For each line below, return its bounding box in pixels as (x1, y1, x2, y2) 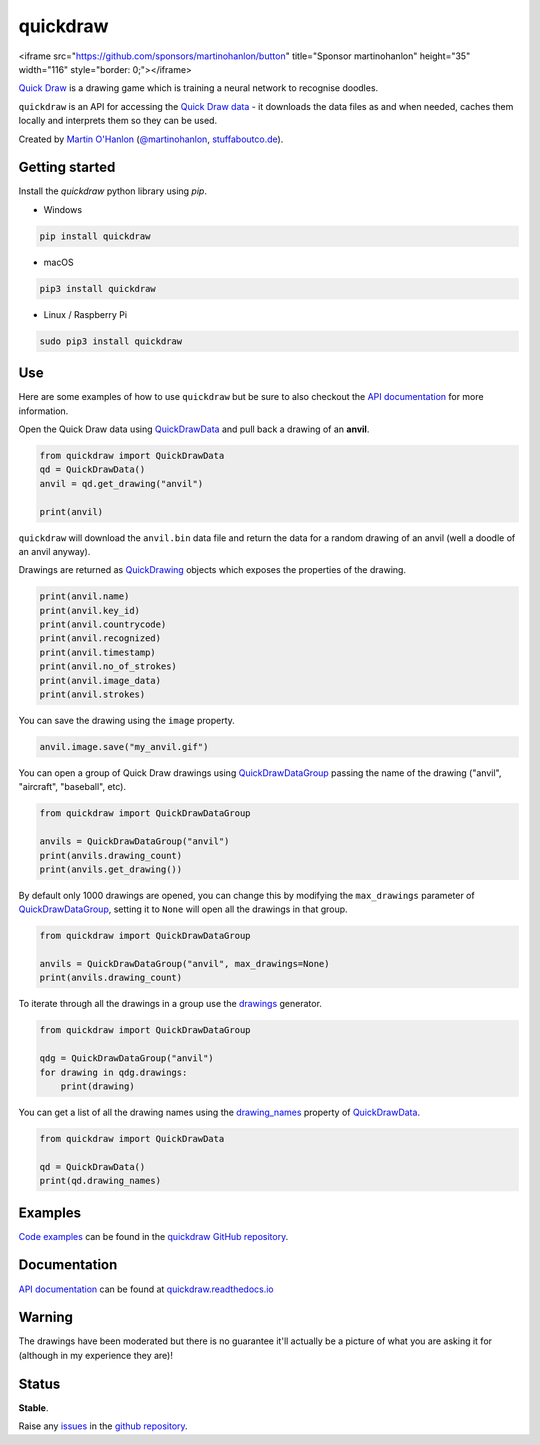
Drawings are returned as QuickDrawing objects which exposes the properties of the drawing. (18, 564, 407, 576)
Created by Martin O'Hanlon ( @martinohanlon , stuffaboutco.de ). (18, 133, 284, 145)
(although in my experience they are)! (18, 1349, 174, 1361)
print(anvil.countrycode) (39, 619, 167, 630)
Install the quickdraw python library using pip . (18, 185, 207, 197)
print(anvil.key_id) (39, 605, 140, 616)
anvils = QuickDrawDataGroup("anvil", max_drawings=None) (39, 958, 330, 970)
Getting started (18, 159, 116, 176)
